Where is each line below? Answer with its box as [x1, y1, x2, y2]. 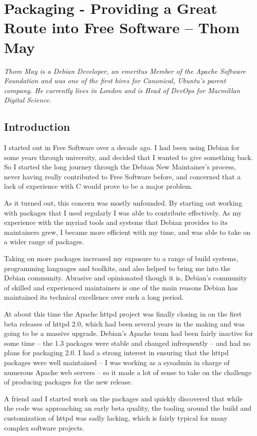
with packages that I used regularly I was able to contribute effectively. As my [4, 207, 242, 218]
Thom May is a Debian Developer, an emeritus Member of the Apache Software [4, 65, 246, 76]
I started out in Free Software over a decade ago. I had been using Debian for [4, 142, 240, 153]
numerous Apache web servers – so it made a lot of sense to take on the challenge [4, 367, 252, 377]
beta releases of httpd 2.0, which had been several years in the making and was [4, 318, 245, 328]
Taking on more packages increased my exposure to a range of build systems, [4, 253, 238, 264]
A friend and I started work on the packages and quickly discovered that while [4, 393, 243, 403]
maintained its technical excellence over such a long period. [4, 292, 184, 302]
